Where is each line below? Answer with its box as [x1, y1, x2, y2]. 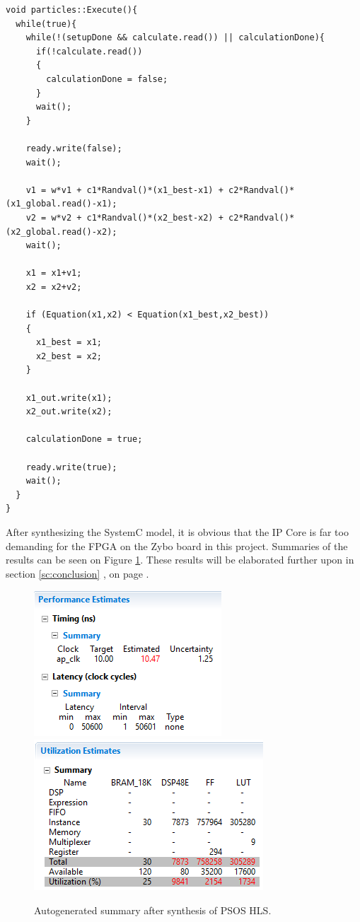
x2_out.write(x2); [25, 407, 112, 417]
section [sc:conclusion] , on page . [6, 566, 149, 580]
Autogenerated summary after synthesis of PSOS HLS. [34, 902, 272, 917]
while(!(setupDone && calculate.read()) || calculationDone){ [25, 33, 325, 43]
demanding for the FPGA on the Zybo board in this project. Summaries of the [6, 538, 348, 553]
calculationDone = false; [46, 74, 168, 84]
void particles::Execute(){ [6, 5, 138, 15]
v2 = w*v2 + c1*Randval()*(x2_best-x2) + [25, 212, 223, 223]
